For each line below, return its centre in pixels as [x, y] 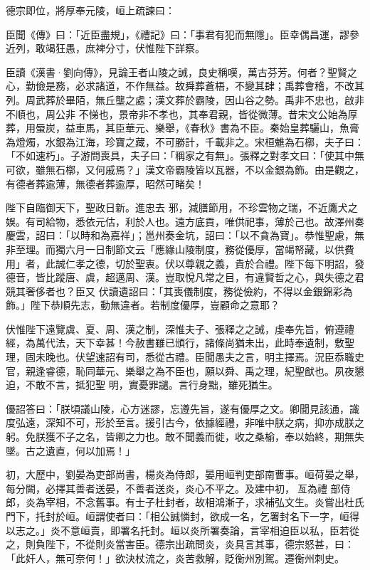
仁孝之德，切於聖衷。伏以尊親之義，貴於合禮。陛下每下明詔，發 [215, 263]
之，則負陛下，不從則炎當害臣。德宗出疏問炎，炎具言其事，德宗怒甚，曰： [180, 544]
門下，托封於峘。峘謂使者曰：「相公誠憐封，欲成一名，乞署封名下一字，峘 [178, 516]
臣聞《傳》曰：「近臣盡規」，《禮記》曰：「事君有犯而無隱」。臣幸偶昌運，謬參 [183, 34]
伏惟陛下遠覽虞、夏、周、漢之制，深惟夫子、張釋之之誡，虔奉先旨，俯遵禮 [180, 328]
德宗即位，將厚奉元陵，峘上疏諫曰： [90, 10]
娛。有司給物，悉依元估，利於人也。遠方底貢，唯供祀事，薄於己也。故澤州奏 [185, 221]
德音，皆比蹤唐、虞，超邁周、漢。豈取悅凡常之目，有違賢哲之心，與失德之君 [185, 277]
